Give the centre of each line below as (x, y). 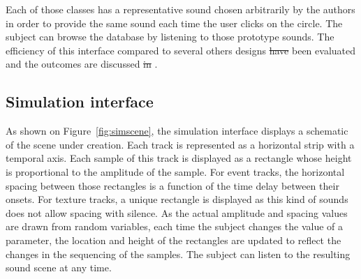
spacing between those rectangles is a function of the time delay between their (172, 185)
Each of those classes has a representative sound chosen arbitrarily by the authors (180, 9)
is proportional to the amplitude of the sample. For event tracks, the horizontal (175, 171)
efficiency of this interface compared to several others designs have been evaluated (180, 50)
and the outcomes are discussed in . (82, 64)
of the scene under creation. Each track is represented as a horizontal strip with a (180, 144)
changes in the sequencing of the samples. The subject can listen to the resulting (178, 254)
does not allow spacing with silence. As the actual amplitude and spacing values (177, 212)
